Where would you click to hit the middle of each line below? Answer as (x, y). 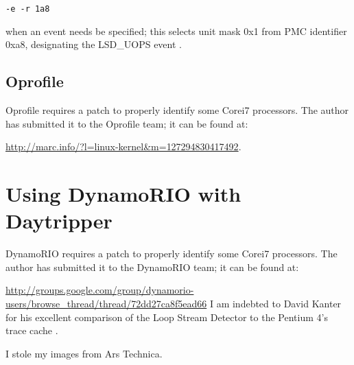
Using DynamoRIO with (123, 194)
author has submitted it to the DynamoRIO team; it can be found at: (152, 267)
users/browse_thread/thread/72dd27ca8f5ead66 (106, 303)
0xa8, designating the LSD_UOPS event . (94, 44)
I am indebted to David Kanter (275, 303)
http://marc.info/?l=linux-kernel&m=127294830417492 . (123, 146)
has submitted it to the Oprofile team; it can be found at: (127, 123)
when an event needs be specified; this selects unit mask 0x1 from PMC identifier (176, 31)
